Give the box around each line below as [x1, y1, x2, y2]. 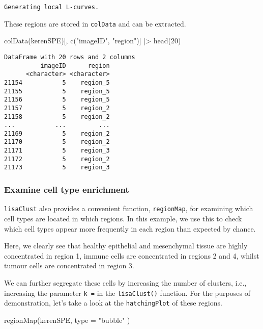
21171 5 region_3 [4, 147, 110, 155]
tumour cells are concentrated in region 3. [4, 260, 134, 271]
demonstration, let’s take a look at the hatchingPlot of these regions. [4, 297, 222, 308]
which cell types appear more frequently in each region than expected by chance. [4, 223, 256, 234]
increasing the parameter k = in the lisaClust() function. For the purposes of [4, 287, 250, 298]
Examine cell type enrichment [4, 183, 129, 196]
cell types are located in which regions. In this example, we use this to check [4, 213, 242, 223]
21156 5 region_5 [4, 96, 110, 104]
